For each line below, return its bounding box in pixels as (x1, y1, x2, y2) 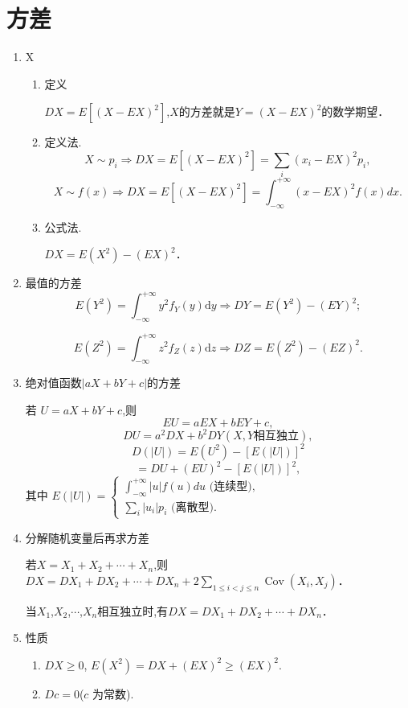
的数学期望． (321, 103, 390, 120)
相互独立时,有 (97, 602, 169, 619)
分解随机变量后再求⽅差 (25, 529, 149, 545)
